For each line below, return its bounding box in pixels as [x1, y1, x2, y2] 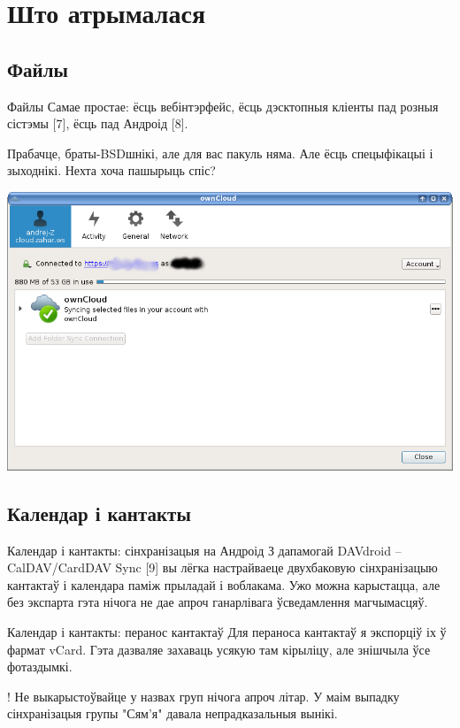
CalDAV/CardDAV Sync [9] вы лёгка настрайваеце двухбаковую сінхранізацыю [7, 558, 438, 577]
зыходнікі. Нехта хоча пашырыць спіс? [7, 161, 216, 180]
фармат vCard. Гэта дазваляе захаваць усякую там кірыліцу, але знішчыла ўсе [7, 640, 431, 658]
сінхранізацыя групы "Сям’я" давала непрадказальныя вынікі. [7, 704, 338, 723]
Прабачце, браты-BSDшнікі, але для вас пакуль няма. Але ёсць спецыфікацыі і [7, 143, 433, 162]
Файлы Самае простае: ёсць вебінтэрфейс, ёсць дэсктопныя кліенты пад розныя [7, 96, 439, 115]
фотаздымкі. [7, 657, 73, 676]
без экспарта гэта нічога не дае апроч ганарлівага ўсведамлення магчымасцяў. [7, 593, 428, 611]
